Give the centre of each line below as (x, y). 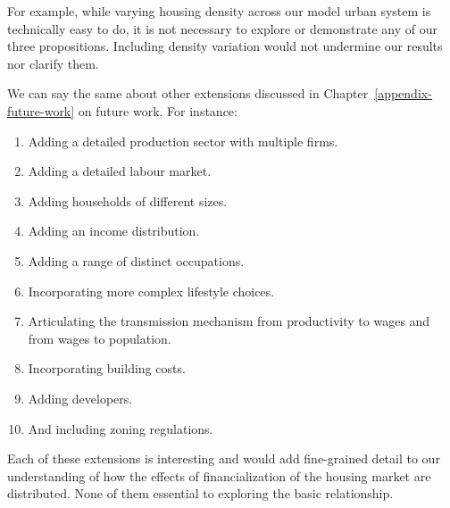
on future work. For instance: (158, 110)
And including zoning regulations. (121, 428)
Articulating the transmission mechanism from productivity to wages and (229, 321)
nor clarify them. (53, 63)
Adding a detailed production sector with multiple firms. (183, 141)
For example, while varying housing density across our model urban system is (219, 11)
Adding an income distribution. (114, 231)
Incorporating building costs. (107, 368)
